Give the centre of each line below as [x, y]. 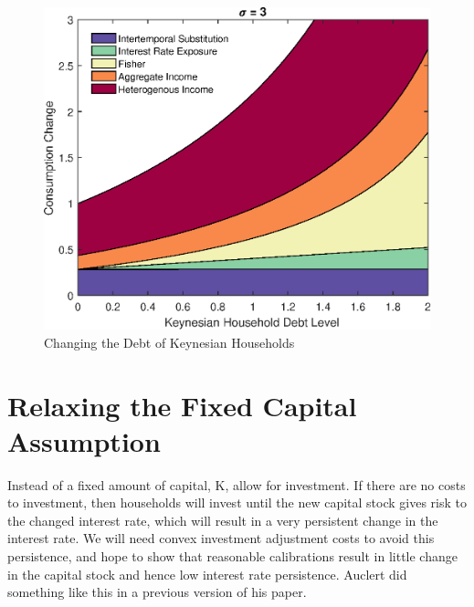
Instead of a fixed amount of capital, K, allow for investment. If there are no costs [237, 484]
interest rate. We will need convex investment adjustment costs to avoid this [221, 538]
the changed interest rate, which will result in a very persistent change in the [223, 520]
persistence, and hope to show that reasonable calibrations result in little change [232, 556]
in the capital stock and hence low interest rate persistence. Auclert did [207, 574]
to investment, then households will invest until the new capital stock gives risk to [237, 502]
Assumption [84, 440]
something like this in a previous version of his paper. [157, 592]
